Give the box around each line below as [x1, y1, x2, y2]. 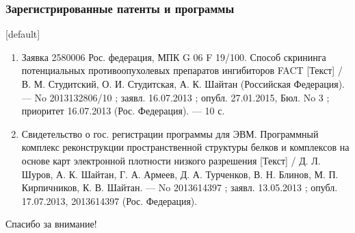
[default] [5, 27, 40, 41]
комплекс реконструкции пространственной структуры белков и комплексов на [21, 140, 350, 154]
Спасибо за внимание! [5, 217, 97, 231]
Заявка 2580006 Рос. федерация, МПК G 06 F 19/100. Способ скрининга [21, 49, 326, 64]
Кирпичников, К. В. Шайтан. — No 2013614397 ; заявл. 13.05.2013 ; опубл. [21, 180, 338, 195]
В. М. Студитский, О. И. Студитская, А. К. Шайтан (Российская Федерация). [21, 77, 345, 90]
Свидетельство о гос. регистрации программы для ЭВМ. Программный [21, 126, 319, 140]
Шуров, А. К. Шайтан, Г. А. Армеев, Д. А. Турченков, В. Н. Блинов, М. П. [21, 167, 339, 181]
